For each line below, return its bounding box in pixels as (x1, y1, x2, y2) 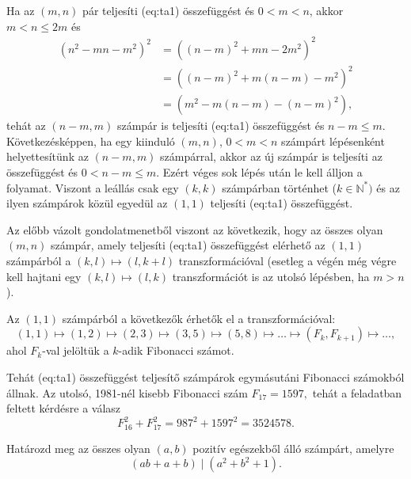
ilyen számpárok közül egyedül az (6, 195, 168, 211)
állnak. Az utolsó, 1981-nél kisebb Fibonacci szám (6, 384, 248, 401)
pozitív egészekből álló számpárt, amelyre (192, 439, 394, 456)
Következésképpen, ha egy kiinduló (6, 132, 175, 149)
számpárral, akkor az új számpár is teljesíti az (160, 148, 382, 165)
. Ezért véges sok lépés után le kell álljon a (156, 164, 363, 181)
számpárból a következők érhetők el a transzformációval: (62, 310, 336, 326)
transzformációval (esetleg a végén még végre (178, 253, 397, 269)
